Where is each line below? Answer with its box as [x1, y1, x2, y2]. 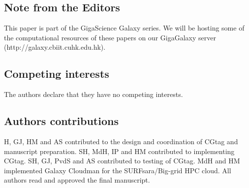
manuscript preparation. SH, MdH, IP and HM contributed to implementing [4, 146, 235, 156]
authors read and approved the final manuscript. [4, 175, 150, 185]
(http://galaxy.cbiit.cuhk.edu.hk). [4, 42, 106, 52]
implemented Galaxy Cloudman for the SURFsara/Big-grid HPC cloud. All [4, 165, 231, 175]
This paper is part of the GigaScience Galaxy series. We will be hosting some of [4, 23, 245, 33]
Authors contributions [4, 113, 119, 128]
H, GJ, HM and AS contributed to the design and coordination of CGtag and [4, 136, 238, 146]
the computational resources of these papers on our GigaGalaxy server [4, 32, 216, 42]
